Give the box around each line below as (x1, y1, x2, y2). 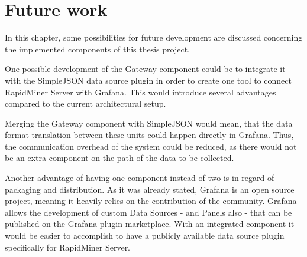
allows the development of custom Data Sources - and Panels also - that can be (5, 206, 292, 218)
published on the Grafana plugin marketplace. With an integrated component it (5, 218, 295, 230)
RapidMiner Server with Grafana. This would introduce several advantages (5, 85, 276, 98)
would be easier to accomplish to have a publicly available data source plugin (5, 229, 285, 242)
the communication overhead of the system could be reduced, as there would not (5, 140, 297, 152)
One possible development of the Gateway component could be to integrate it (5, 62, 286, 75)
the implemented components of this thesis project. (5, 42, 190, 55)
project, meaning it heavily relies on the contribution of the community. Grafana (5, 195, 297, 207)
